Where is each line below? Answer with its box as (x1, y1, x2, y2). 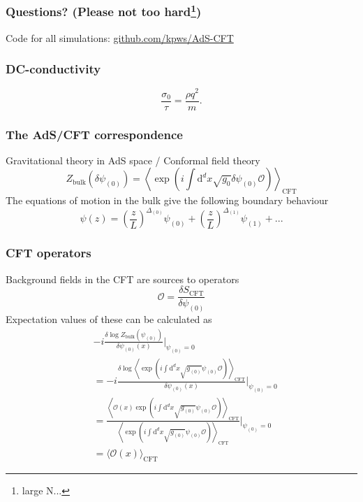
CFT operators (6, 244, 91, 261)
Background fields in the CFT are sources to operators (6, 271, 239, 286)
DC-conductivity (6, 60, 101, 78)
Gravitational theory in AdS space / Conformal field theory (6, 152, 260, 167)
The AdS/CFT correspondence (6, 125, 183, 143)
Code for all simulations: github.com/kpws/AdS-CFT (6, 30, 234, 45)
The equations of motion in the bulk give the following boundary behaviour (6, 193, 329, 208)
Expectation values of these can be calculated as (6, 312, 212, 327)
